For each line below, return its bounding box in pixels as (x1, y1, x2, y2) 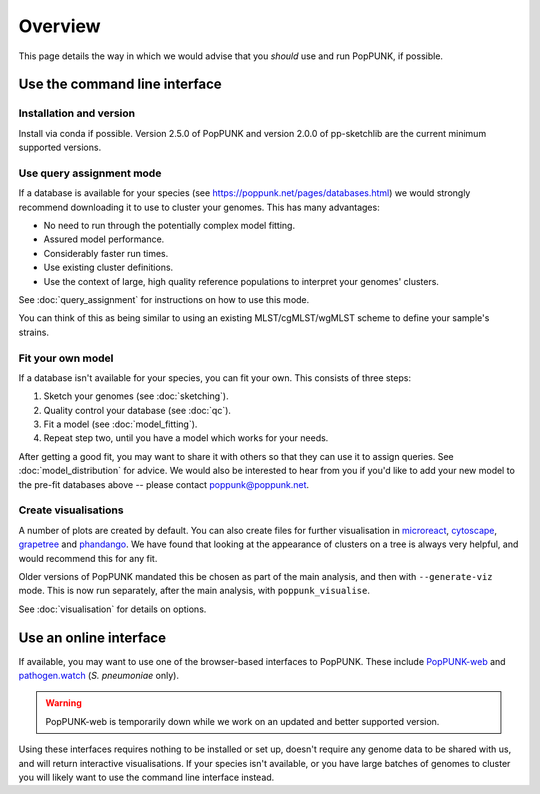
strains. (18, 326, 50, 338)
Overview (18, 15, 101, 37)
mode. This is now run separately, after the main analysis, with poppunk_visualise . (18, 585, 370, 597)
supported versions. (18, 141, 102, 154)
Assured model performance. (43, 233, 165, 245)
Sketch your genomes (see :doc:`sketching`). (43, 390, 229, 402)
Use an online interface (18, 629, 167, 646)
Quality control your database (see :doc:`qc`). (43, 404, 232, 416)
